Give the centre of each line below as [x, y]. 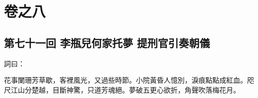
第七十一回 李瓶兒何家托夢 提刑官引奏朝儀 [107, 42]
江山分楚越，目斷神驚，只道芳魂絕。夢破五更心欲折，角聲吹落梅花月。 [125, 89]
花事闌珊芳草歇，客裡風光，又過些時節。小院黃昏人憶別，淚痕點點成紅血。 [126, 80]
